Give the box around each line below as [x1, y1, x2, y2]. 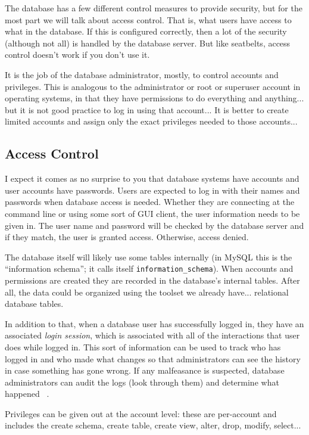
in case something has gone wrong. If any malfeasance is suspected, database [5, 364, 285, 377]
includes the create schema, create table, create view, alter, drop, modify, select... [5, 419, 301, 431]
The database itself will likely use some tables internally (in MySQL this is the [5, 250, 292, 263]
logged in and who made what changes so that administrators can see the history [5, 352, 301, 365]
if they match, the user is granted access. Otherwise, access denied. [5, 231, 249, 243]
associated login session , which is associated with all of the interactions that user [5, 329, 300, 341]
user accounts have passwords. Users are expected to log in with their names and [5, 184, 300, 196]
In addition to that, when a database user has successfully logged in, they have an [5, 317, 304, 330]
